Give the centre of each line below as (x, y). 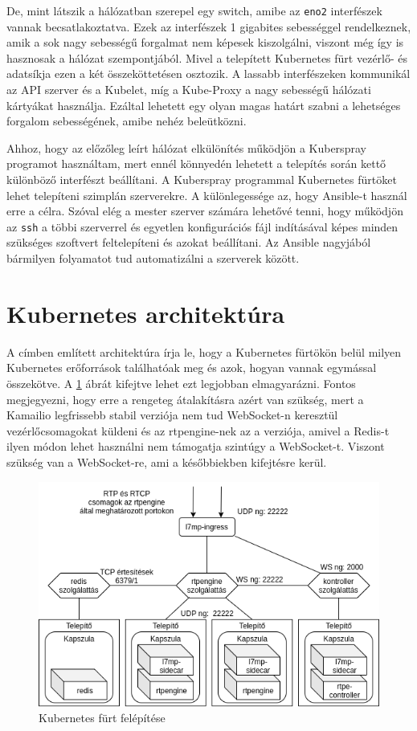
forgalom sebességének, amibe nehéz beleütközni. (127, 121)
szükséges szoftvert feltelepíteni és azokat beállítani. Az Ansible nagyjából (189, 242)
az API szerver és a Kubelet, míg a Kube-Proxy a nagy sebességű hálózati (189, 90)
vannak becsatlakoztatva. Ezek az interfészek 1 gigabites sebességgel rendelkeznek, (209, 26)
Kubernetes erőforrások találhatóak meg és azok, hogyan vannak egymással (192, 368)
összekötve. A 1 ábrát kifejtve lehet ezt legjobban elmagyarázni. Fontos (181, 383)
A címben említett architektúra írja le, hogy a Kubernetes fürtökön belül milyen (204, 351)
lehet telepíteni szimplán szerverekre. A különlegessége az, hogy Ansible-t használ (207, 195)
